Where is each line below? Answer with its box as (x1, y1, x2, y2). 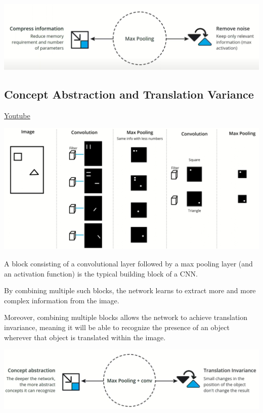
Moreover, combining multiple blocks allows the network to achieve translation (4, 312, 248, 323)
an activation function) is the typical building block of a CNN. (4, 268, 198, 279)
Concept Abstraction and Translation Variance (4, 86, 254, 102)
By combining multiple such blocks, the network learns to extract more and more (4, 285, 256, 296)
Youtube (4, 110, 30, 121)
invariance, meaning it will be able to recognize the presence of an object (4, 322, 230, 333)
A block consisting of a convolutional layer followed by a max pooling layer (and (4, 258, 253, 269)
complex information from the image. (4, 295, 119, 305)
